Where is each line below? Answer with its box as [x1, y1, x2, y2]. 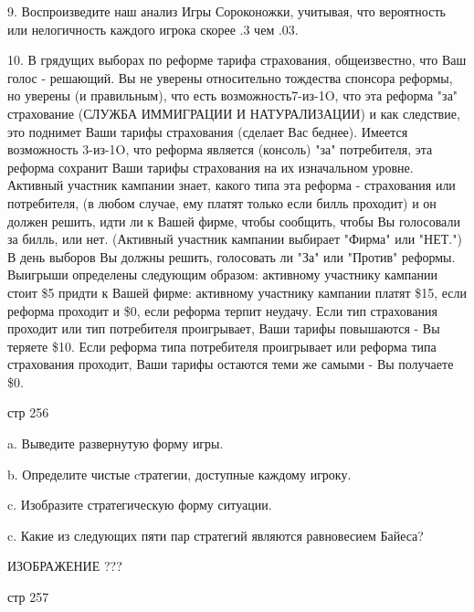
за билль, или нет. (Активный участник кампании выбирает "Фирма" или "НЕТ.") [7, 229, 462, 248]
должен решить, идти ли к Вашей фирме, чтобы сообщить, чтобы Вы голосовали [7, 211, 460, 230]
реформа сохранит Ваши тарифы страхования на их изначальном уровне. [7, 157, 414, 176]
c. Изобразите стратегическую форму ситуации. [7, 495, 272, 514]
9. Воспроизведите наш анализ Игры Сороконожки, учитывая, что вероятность [7, 2, 446, 20]
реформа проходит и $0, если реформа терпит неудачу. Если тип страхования [7, 301, 437, 320]
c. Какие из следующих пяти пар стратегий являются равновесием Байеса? [7, 525, 424, 544]
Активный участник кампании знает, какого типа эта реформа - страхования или [7, 175, 456, 195]
